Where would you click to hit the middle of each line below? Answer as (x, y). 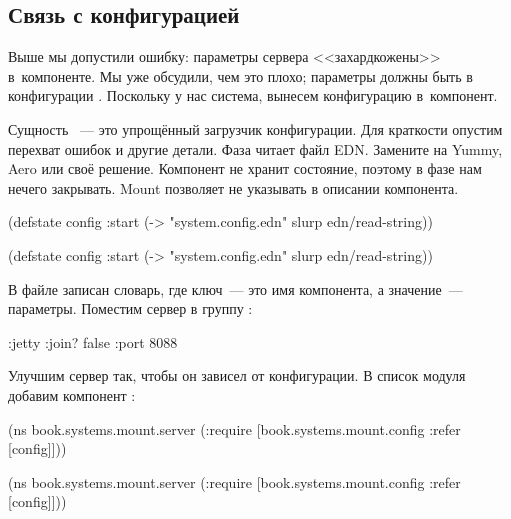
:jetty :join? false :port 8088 (93, 341)
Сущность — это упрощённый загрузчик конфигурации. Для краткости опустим (255, 128)
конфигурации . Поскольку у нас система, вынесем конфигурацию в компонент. (253, 95)
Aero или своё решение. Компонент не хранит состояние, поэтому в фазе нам (245, 168)
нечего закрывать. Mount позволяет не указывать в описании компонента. (233, 187)
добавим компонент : (72, 394)
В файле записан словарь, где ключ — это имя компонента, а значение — (235, 288)
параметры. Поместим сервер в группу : (130, 308)
